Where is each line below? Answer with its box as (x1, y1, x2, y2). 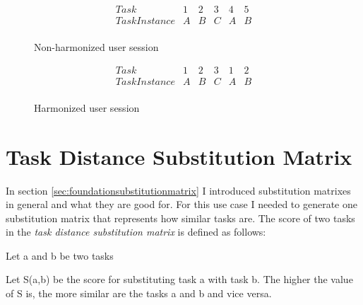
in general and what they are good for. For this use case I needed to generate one (6, 197, 357, 212)
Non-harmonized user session (34, 40, 159, 54)
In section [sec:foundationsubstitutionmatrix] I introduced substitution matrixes (6, 183, 351, 197)
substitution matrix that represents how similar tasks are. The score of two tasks (6, 210, 355, 225)
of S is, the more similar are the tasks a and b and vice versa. (6, 286, 272, 301)
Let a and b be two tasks (6, 248, 114, 263)
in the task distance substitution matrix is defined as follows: (6, 224, 266, 239)
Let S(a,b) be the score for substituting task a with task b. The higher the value (6, 272, 353, 287)
